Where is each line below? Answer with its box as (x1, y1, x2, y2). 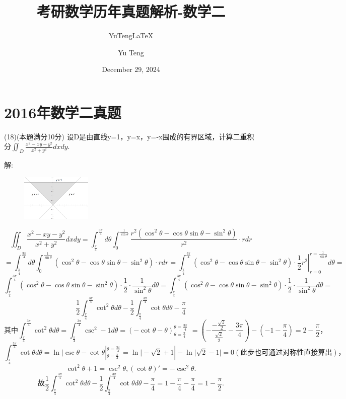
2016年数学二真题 (4, 102, 121, 122)
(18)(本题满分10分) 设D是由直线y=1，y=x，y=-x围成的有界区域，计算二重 (4, 131, 247, 141)
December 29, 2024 (102, 64, 160, 74)
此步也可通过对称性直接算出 (240, 349, 332, 357)
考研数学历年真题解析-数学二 (36, 1, 226, 22)
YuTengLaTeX (108, 30, 154, 41)
